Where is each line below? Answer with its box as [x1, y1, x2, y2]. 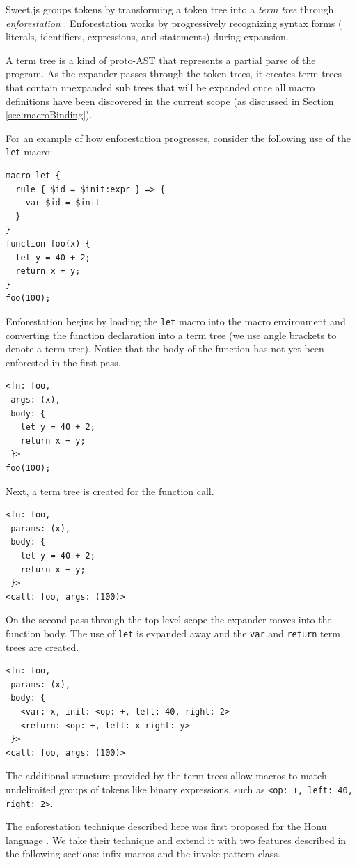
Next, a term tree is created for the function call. [6, 483, 214, 498]
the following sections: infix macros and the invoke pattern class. [6, 846, 280, 861]
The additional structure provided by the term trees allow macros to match [6, 768, 327, 783]
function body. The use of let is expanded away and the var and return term [6, 625, 340, 640]
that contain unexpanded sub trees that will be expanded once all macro [6, 79, 315, 94]
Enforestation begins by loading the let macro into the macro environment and [6, 313, 346, 328]
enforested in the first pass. [6, 354, 121, 369]
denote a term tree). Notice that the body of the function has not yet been [6, 341, 324, 356]
